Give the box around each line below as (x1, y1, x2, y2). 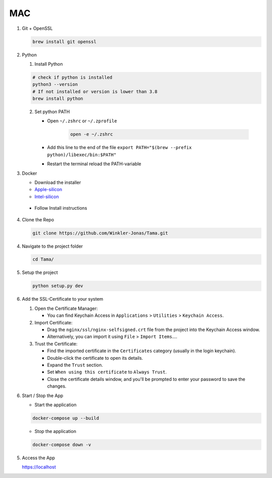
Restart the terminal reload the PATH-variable (47, 161, 142, 167)
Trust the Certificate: (34, 341, 78, 347)
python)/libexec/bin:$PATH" (47, 152, 117, 158)
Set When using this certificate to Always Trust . (47, 369, 167, 375)
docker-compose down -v (32, 442, 92, 447)
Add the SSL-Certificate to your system (22, 296, 103, 302)
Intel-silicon (34, 194, 59, 200)
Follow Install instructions (34, 205, 88, 211)
